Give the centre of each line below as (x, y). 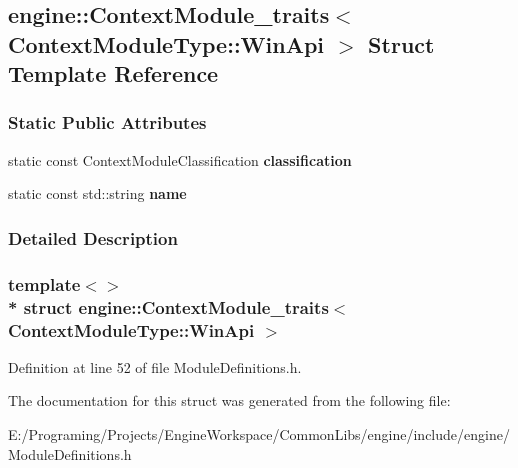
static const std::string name (97, 193)
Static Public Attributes (107, 122)
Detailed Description (93, 237)
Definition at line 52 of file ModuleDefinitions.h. (155, 366)
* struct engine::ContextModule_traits (168, 306)
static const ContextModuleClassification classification (180, 159)
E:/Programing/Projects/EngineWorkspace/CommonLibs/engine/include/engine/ (259, 434)
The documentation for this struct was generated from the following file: (229, 400)
